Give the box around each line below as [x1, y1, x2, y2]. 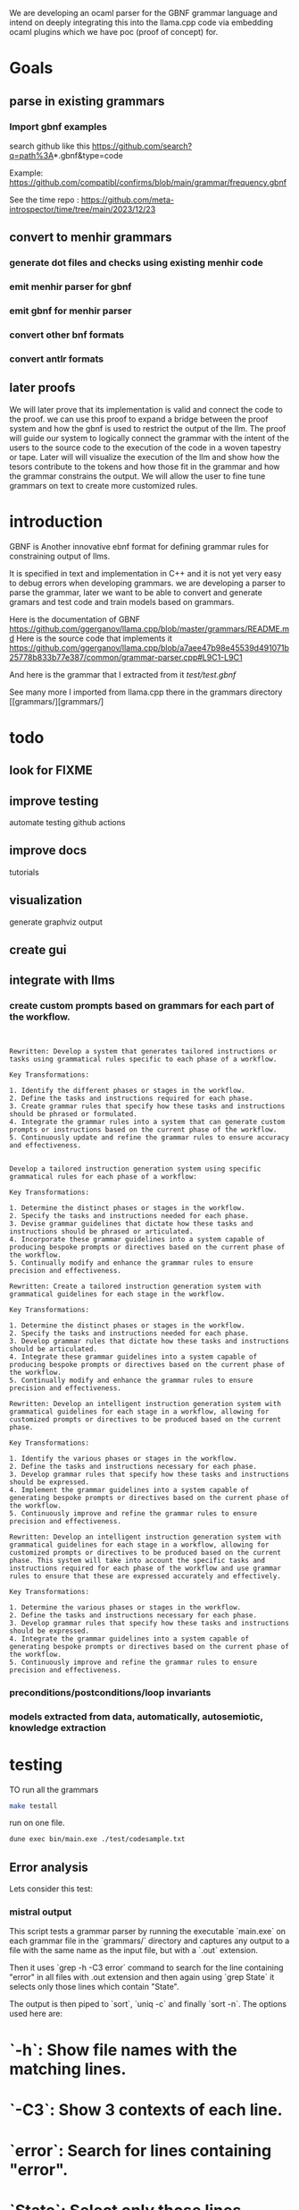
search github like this [9, 141, 91, 151]
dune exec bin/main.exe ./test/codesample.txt [9, 1835, 186, 1844]
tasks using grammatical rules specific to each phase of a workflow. [9, 1054, 278, 1063]
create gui [9, 943, 67, 958]
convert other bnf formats [9, 329, 125, 341]
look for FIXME [9, 763, 93, 778]
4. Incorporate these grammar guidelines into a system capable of [9, 1234, 266, 1243]
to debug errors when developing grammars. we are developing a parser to [9, 577, 286, 588]
